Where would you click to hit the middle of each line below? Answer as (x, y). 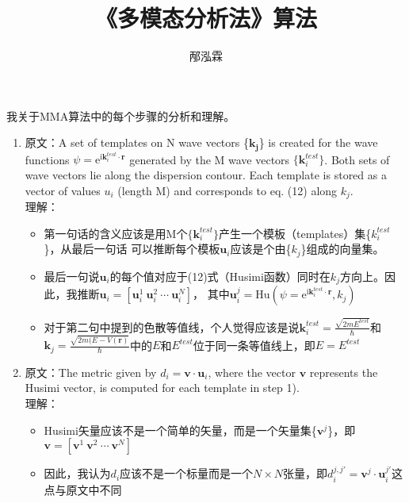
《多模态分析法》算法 (206, 18)
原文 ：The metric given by (91, 372)
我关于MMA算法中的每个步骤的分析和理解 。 (121, 115)
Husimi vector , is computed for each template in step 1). (162, 388)
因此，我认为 (77, 473)
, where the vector (252, 372)
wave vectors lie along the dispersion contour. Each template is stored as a (206, 175)
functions (47, 159)
